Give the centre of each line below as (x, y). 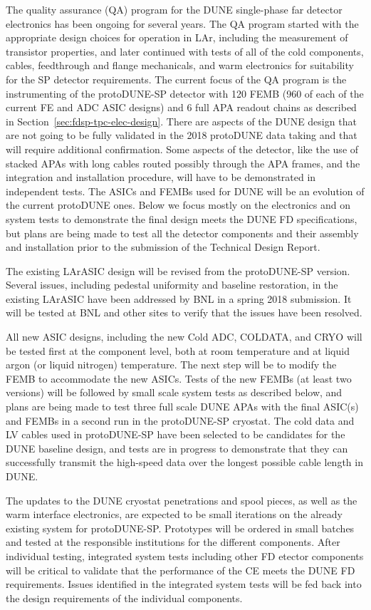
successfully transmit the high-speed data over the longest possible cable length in (184, 462)
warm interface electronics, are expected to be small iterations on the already (174, 514)
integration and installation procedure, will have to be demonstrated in (161, 177)
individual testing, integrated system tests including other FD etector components (185, 555)
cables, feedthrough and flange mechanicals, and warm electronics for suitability (180, 65)
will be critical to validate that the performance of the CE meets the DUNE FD (181, 570)
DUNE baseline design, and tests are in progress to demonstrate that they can (177, 448)
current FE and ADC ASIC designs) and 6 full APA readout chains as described (181, 107)
